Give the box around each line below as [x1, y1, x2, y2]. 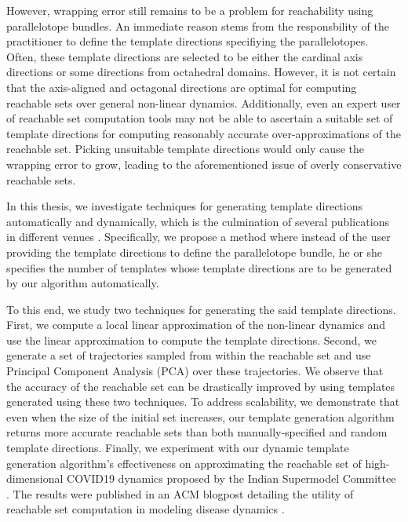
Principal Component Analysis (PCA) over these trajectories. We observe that [6, 363, 384, 379]
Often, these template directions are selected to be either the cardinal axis [6, 48, 363, 64]
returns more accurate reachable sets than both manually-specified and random [6, 424, 388, 440]
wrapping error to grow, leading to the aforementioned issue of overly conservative [6, 155, 402, 172]
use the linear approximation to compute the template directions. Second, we [6, 331, 377, 348]
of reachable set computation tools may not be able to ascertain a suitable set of [6, 110, 393, 126]
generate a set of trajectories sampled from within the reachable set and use [6, 347, 371, 363]
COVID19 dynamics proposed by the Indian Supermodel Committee [67, 470, 396, 487]
